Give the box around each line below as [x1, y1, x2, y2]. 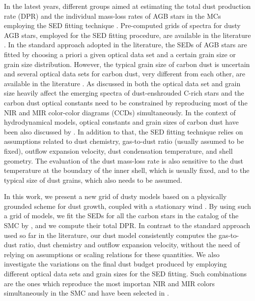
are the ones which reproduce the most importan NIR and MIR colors [4, 278, 215, 288]
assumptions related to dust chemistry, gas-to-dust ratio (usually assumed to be [4, 136, 244, 146]
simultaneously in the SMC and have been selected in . [4, 288, 169, 298]
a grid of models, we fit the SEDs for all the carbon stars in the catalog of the [4, 210, 239, 221]
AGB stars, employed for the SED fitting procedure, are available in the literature [4, 30, 251, 40]
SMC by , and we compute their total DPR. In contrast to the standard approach [4, 220, 251, 231]
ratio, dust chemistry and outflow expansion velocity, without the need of [19, 239, 240, 250]
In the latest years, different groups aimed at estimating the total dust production [4, 1, 251, 11]
